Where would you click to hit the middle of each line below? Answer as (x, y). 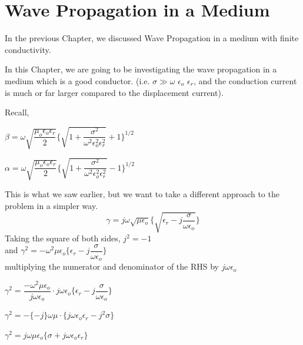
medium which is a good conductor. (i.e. (77, 80)
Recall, (17, 112)
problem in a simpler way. (51, 205)
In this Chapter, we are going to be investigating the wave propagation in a (141, 69)
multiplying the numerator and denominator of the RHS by (112, 266)
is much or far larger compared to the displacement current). (114, 92)
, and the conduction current (245, 80)
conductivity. (28, 49)
